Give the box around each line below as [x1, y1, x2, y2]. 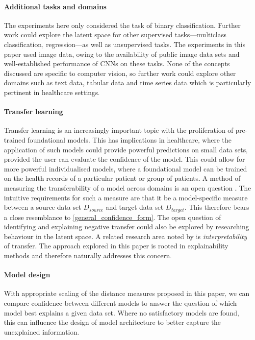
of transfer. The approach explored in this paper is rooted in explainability [4, 241, 229, 251]
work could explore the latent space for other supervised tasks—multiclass [4, 29, 227, 40]
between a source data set [4, 202, 81, 212]
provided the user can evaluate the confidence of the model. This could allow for [4, 154, 245, 164]
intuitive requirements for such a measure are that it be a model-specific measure [4, 192, 248, 202]
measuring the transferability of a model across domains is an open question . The [4, 182, 251, 193]
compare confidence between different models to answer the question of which [4, 297, 237, 308]
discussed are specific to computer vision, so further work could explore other [4, 68, 236, 78]
